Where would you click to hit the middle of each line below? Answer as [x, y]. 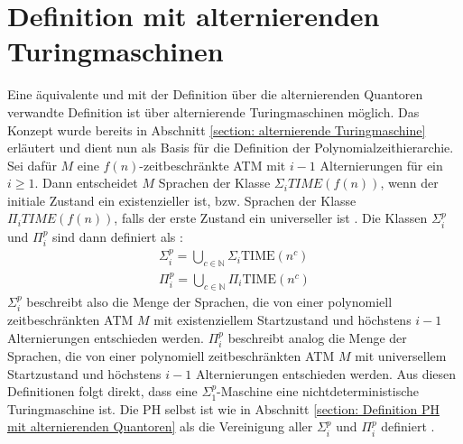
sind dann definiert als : [118, 236]
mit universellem [401, 356]
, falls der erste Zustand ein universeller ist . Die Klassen [271, 218]
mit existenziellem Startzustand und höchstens [282, 320]
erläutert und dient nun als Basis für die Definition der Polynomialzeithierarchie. [231, 148]
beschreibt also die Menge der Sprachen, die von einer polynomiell [209, 301]
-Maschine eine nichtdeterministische [318, 391]
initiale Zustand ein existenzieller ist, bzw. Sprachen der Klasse [182, 200]
